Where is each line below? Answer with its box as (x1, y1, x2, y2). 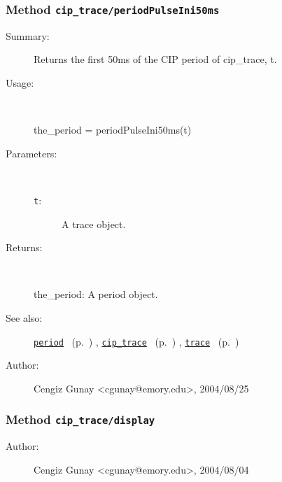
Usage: (6, 75, 34, 90)
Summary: (6, 28, 50, 43)
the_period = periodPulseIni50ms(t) (34, 122, 192, 137)
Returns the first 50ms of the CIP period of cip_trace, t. (34, 52, 277, 66)
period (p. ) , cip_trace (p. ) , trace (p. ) (34, 334, 239, 348)
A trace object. (62, 216, 126, 231)
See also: (6, 310, 43, 325)
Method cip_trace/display (6, 411, 155, 428)
